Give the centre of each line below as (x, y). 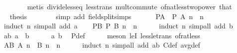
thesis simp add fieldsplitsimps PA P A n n (107, 16)
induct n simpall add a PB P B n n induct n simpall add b (118, 26)
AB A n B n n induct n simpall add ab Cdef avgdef (102, 45)
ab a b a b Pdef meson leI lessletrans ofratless (102, 35)
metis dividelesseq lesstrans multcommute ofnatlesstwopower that (129, 6)
